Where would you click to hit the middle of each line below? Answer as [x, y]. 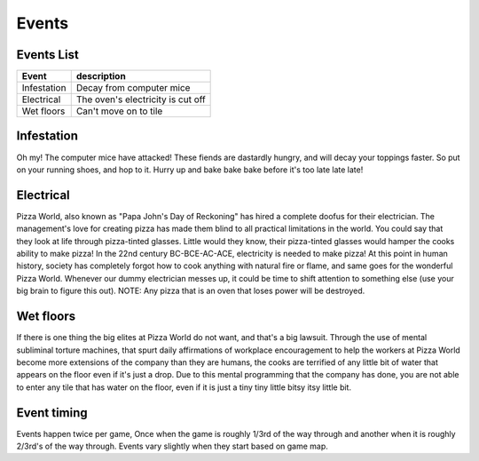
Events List [47, 55]
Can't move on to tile [119, 111]
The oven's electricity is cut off [141, 99]
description [101, 76]
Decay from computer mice [133, 88]
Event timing [52, 413]
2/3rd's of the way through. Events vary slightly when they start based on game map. [172, 446]
